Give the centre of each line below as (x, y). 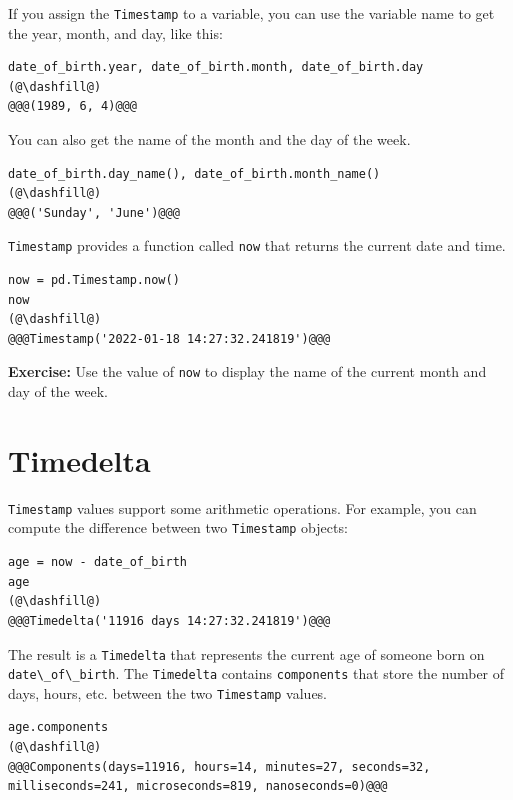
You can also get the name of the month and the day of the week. (209, 139)
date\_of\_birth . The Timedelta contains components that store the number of (256, 673)
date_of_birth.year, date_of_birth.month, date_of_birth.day (216, 67)
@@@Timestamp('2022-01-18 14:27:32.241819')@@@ (169, 338)
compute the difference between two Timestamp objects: (178, 527)
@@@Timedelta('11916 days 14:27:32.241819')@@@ (169, 620)
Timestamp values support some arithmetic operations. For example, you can (242, 507)
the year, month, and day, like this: (115, 32)
